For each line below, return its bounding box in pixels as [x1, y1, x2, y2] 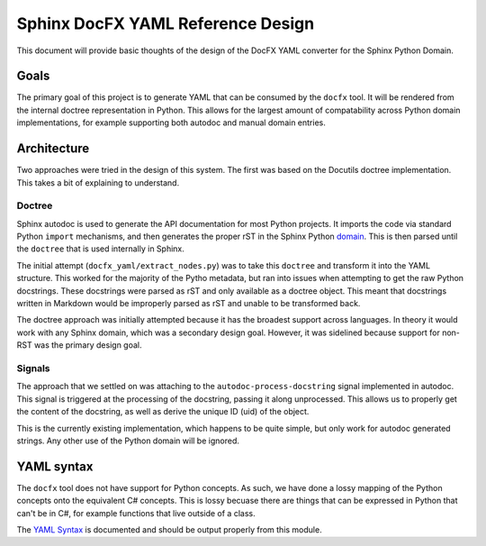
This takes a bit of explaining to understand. [16, 177, 180, 188]
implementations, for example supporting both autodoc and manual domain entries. [16, 117, 326, 128]
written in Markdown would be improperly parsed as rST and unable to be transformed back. [16, 298, 361, 309]
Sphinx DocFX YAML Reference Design [16, 14, 315, 33]
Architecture [16, 141, 90, 157]
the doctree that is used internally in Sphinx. [16, 243, 184, 254]
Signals [16, 361, 50, 374]
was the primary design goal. [33, 340, 143, 350]
